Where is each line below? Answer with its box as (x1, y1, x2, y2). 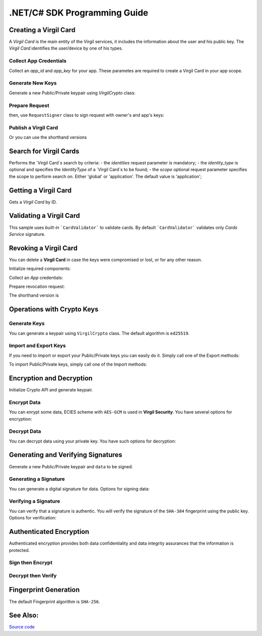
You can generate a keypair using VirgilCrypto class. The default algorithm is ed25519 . (9, 330, 190, 336)
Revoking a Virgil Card (9, 244, 78, 252)
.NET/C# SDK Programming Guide (9, 7, 148, 18)
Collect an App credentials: (9, 275, 63, 281)
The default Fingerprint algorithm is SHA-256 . (9, 599, 100, 604)
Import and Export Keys (9, 342, 66, 349)
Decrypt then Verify (9, 572, 57, 579)
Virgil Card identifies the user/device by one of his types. (9, 45, 123, 51)
